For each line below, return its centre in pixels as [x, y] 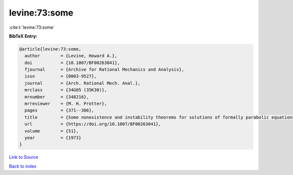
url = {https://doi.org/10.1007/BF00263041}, [93, 124]
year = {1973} [53, 138]
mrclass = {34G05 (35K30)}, [66, 90]
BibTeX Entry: [23, 36]
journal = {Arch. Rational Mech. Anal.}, [83, 83]
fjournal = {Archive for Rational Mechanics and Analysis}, [105, 70]
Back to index [23, 166]
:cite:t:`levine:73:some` [32, 27]
